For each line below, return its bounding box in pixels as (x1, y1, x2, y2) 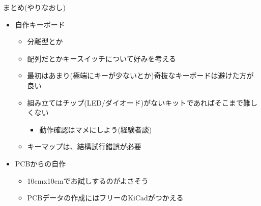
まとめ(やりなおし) (3, 2, 66, 12)
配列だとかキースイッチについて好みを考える (27, 53, 177, 63)
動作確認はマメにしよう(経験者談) (39, 124, 152, 134)
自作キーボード (15, 19, 65, 29)
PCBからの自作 (15, 158, 66, 168)
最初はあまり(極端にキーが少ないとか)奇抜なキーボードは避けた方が (27, 70, 254, 81)
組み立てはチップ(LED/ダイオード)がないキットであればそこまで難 (27, 97, 251, 108)
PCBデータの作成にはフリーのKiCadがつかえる (27, 192, 184, 203)
